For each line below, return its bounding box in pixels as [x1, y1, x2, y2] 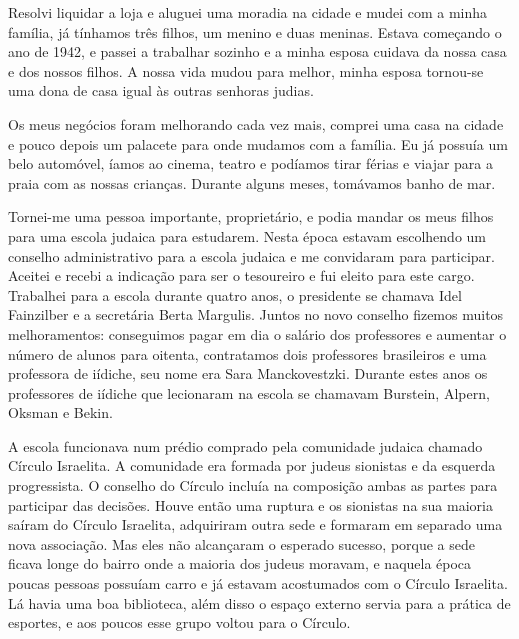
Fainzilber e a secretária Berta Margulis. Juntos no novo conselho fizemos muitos [8, 304, 504, 325]
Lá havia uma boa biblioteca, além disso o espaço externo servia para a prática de [8, 592, 511, 613]
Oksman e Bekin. [8, 402, 113, 423]
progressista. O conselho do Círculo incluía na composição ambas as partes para [8, 475, 498, 496]
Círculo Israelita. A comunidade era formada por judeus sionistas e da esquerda [8, 455, 496, 476]
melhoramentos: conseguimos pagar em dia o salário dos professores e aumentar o [8, 323, 507, 344]
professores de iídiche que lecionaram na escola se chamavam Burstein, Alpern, [8, 382, 490, 403]
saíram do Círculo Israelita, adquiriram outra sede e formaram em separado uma [8, 514, 503, 535]
